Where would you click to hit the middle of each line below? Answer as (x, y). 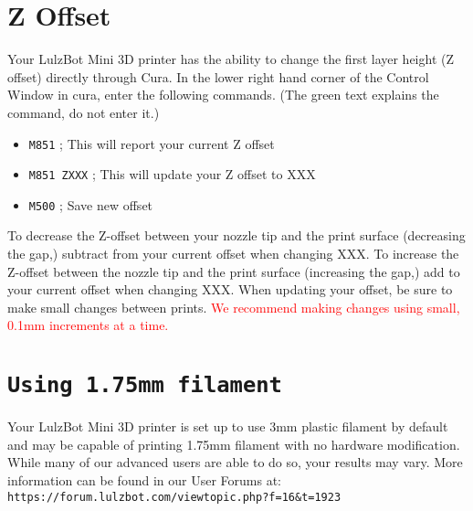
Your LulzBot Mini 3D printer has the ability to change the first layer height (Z (231, 59)
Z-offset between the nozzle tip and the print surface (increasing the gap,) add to (234, 271)
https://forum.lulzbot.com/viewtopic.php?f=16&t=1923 (174, 497)
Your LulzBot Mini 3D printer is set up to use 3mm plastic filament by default (228, 426)
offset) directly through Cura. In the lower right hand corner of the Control (218, 76)
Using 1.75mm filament (145, 385)
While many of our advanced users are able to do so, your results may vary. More (235, 462)
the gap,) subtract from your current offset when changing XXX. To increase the (233, 254)
